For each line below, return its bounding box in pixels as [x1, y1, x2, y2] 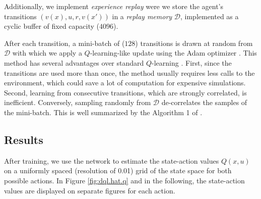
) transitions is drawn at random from [135, 37, 253, 48]
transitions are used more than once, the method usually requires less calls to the [4, 67, 255, 78]
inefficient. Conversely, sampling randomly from [4, 97, 151, 108]
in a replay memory [112, 11, 172, 21]
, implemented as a [180, 11, 239, 21]
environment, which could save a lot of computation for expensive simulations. [4, 77, 246, 88]
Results [4, 131, 43, 147]
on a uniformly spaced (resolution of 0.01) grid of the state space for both [4, 165, 232, 176]
